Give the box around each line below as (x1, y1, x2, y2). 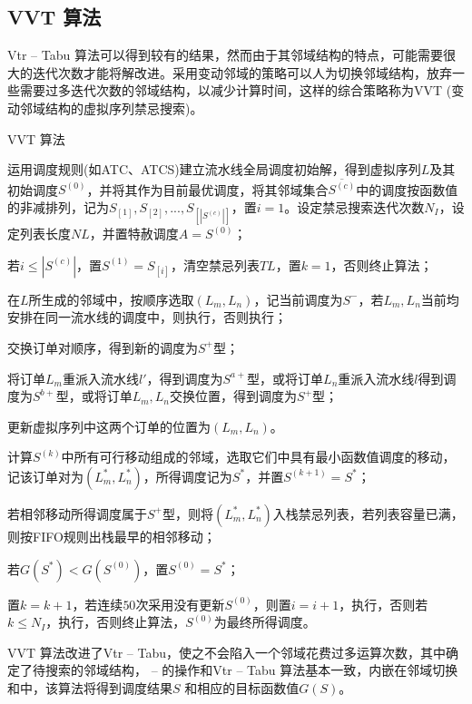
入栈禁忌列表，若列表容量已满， (272, 504, 464, 523)
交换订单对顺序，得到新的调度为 (7, 337, 198, 357)
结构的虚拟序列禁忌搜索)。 (44, 98, 203, 117)
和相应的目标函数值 (184, 678, 300, 697)
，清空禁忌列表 (170, 255, 260, 274)
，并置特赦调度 (89, 224, 179, 243)
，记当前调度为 (253, 289, 343, 308)
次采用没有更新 (135, 594, 225, 613)
